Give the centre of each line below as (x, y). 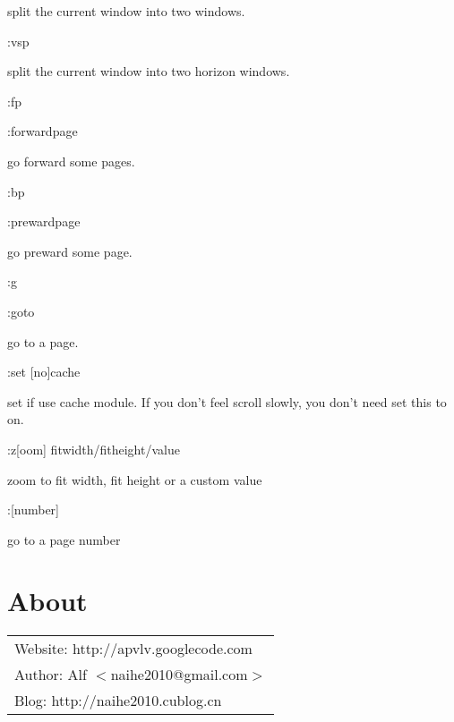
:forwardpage (43, 131)
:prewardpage (44, 221)
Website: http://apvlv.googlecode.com (133, 649)
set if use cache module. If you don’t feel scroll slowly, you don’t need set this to (227, 401)
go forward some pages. (71, 161)
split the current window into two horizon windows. (149, 71)
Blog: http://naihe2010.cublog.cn (118, 701)
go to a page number (64, 539)
